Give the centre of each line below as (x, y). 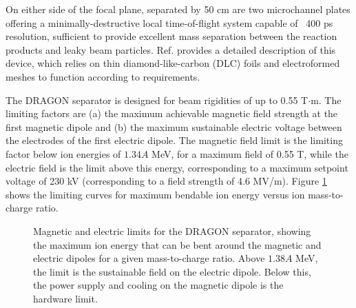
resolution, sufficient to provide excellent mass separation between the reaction (171, 36)
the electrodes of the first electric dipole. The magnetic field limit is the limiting (174, 140)
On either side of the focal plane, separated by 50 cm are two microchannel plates (178, 9)
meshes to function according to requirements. (103, 76)
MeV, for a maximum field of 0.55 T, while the (250, 153)
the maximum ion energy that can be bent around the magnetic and (177, 244)
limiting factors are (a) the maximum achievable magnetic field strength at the (172, 113)
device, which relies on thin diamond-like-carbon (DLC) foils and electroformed (173, 63)
